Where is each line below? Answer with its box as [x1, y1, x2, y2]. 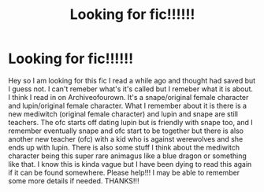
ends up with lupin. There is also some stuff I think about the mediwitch [8, 142, 240, 152]
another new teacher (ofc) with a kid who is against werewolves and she [8, 134, 244, 143]
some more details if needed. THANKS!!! [8, 175, 139, 186]
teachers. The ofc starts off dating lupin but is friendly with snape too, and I [8, 117, 254, 127]
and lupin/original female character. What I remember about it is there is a [8, 101, 247, 110]
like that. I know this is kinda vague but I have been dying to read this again [8, 159, 252, 168]
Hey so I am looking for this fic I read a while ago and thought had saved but [8, 76, 256, 85]
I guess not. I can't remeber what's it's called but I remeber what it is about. [8, 84, 254, 94]
